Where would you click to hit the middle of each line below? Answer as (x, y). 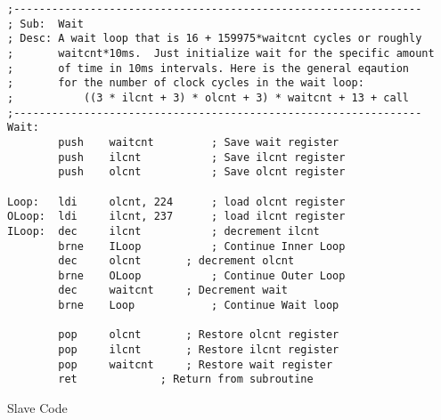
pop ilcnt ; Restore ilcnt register (199, 350)
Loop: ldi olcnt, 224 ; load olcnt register (176, 202)
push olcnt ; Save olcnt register (202, 172)
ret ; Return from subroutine (186, 380)
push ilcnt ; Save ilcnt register (202, 157)
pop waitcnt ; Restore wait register (196, 364)
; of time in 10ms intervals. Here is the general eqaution (208, 68)
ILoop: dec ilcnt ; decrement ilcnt (163, 231)
